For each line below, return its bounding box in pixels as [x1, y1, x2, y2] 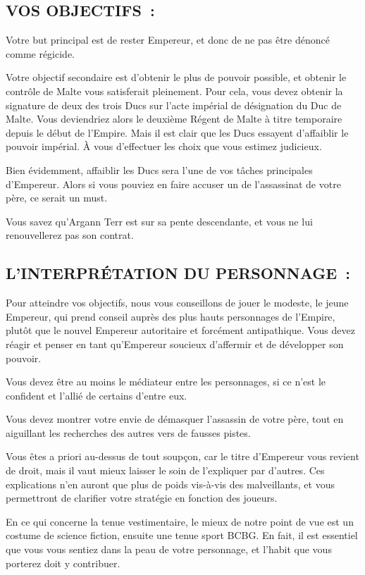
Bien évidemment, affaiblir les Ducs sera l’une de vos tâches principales [6, 162, 313, 177]
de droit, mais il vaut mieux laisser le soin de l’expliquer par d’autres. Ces [6, 463, 325, 478]
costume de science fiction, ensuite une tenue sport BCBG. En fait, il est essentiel [6, 528, 358, 543]
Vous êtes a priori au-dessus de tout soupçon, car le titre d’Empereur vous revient [6, 449, 359, 464]
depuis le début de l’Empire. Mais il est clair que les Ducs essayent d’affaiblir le [6, 125, 349, 140]
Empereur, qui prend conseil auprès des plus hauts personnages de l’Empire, [6, 309, 335, 323]
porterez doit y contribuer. [6, 555, 120, 570]
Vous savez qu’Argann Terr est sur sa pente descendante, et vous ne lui [6, 214, 313, 228]
